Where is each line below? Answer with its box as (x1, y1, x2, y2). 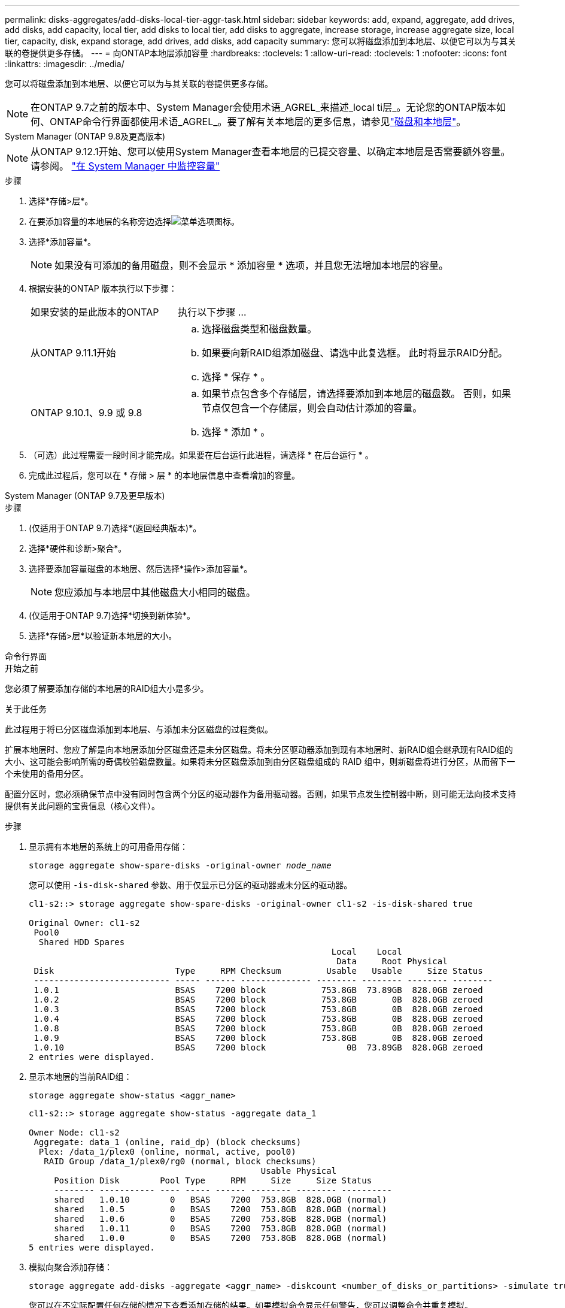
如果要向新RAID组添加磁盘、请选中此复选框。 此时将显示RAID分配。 (202, 347, 508, 359)
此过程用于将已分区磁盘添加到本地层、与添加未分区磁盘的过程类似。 (5, 724, 273, 734)
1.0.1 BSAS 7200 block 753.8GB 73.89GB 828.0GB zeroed (34, 985, 483, 995)
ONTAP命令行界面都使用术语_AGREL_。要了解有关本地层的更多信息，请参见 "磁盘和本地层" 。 (50, 116, 466, 128)
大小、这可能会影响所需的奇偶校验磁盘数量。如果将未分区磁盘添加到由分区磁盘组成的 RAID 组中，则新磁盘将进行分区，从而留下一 (5, 756, 515, 767)
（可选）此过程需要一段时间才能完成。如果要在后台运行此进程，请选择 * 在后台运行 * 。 (29, 450, 373, 460)
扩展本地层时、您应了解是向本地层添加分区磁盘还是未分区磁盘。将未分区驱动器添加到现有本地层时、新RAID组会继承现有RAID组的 (5, 744, 514, 755)
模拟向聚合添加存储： (29, 1262, 113, 1272)
